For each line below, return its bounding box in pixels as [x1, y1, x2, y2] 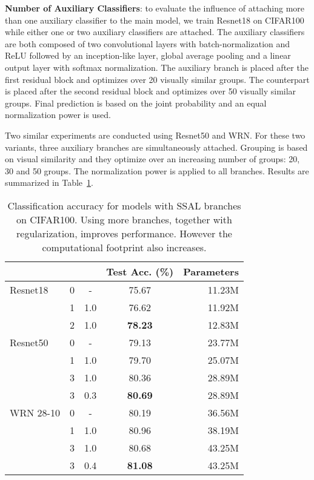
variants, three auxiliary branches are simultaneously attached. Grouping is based [5, 140, 308, 153]
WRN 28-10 [10, 405, 60, 419]
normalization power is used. [5, 108, 111, 121]
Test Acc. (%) [106, 264, 174, 278]
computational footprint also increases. [42, 240, 207, 254]
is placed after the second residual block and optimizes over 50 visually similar [5, 85, 296, 97]
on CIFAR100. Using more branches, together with [16, 212, 232, 226]
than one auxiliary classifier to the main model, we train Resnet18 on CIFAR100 [5, 13, 304, 26]
